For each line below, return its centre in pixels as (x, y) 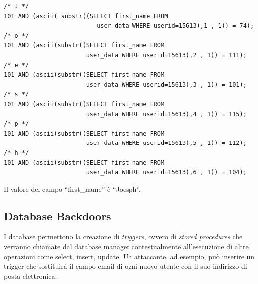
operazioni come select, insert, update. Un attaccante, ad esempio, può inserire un (129, 256)
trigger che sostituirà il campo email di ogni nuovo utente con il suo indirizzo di (126, 266)
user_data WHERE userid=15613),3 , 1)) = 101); (166, 84)
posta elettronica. (31, 275)
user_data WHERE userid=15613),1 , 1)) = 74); (175, 26)
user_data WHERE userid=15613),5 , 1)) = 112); (166, 143)
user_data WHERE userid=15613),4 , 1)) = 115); (166, 114)
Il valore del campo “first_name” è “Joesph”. (72, 189)
